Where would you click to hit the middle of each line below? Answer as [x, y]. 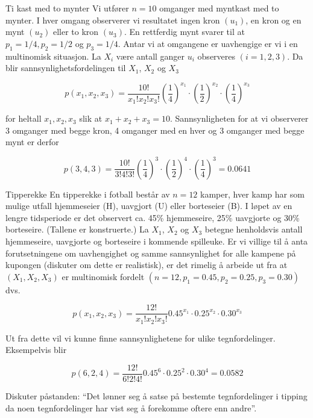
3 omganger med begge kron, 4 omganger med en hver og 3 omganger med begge [155, 130]
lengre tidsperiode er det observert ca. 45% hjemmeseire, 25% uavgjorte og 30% [153, 217]
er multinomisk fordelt [103, 276]
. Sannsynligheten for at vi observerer [239, 118]
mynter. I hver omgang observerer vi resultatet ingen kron [113, 20]
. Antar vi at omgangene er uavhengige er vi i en [208, 43]
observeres [217, 56]
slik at [91, 118]
